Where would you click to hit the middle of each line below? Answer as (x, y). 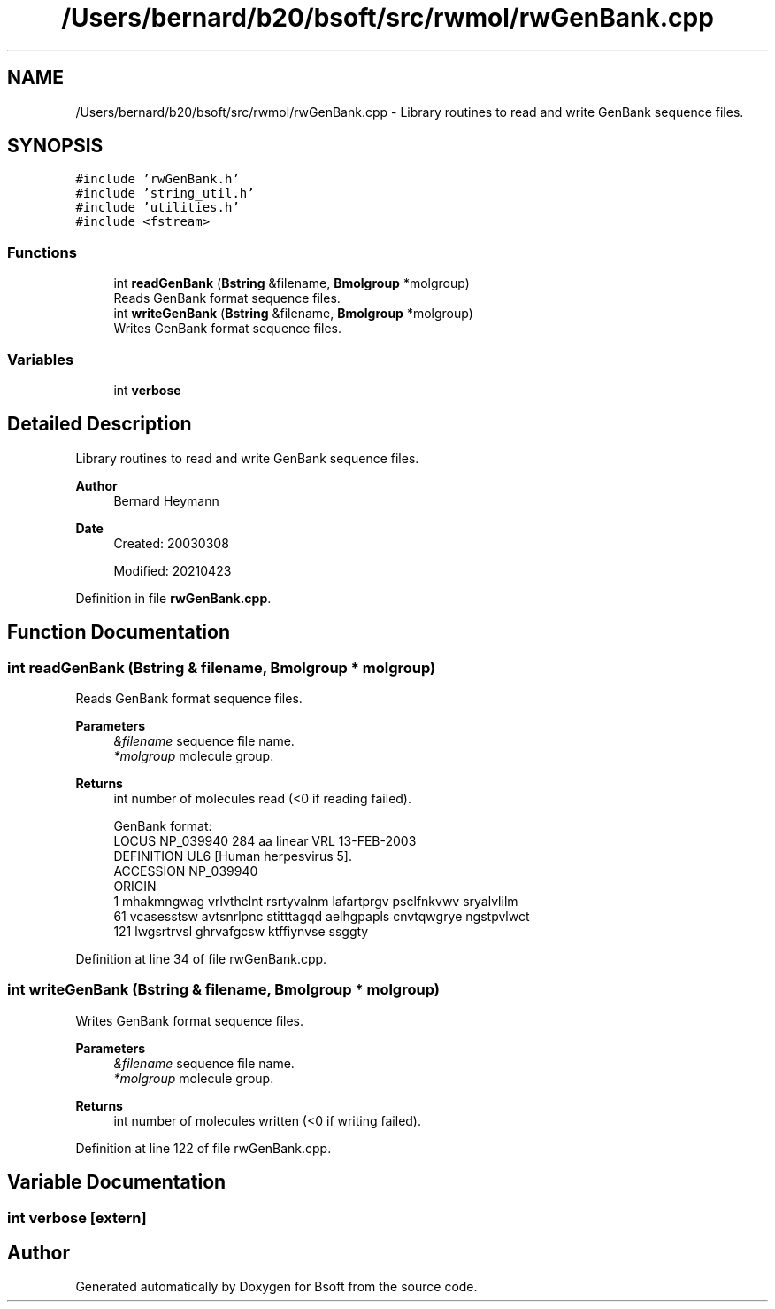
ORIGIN (135, 886)
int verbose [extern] (77, 1217)
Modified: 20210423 (173, 570)
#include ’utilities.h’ (157, 208)
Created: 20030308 (171, 543)
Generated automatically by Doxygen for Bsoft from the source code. (276, 1287)
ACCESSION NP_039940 (186, 871)
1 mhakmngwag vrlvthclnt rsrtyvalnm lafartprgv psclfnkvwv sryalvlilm (316, 901)
